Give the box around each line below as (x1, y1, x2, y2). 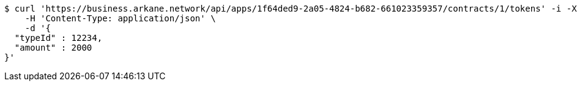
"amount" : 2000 (14, 43, 92, 52)
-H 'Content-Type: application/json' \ (24, 13, 216, 23)
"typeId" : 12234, (14, 33, 103, 43)
